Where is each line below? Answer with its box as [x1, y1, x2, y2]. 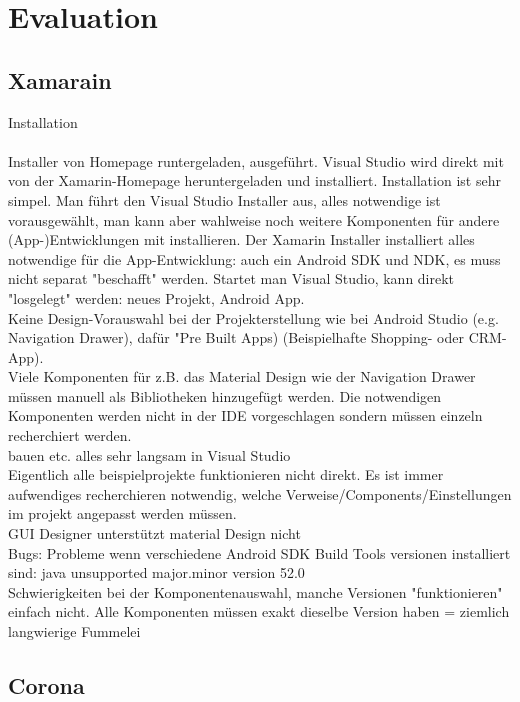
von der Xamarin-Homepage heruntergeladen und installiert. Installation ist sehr [8, 170, 501, 191]
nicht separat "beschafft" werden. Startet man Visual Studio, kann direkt [8, 268, 455, 289]
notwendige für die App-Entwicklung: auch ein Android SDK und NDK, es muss [8, 248, 501, 269]
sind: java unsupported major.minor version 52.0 [8, 562, 305, 583]
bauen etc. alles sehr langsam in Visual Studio [8, 444, 291, 465]
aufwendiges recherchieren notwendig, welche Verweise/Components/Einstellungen [8, 483, 512, 504]
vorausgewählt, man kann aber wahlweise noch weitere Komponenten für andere [8, 209, 500, 230]
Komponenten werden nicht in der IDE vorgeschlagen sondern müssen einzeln [8, 405, 483, 426]
